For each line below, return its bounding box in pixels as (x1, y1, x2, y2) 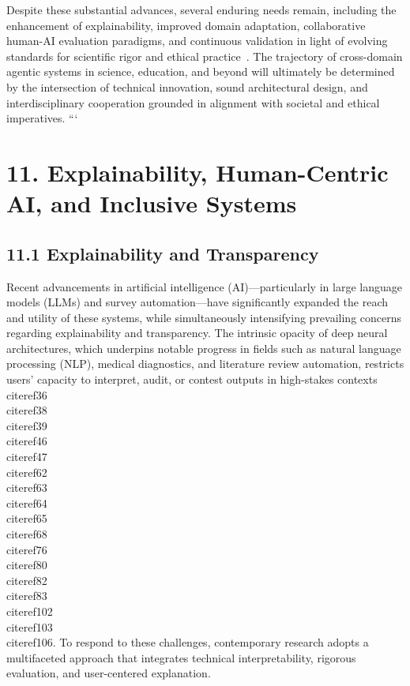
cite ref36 (6, 386, 47, 403)
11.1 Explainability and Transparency (6, 241, 319, 265)
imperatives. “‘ (6, 110, 78, 126)
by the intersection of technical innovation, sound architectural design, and (6, 78, 368, 95)
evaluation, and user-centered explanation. (6, 665, 211, 681)
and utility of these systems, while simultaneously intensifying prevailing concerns (6, 309, 402, 325)
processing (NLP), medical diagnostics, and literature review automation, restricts (6, 355, 404, 372)
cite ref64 (6, 494, 47, 511)
